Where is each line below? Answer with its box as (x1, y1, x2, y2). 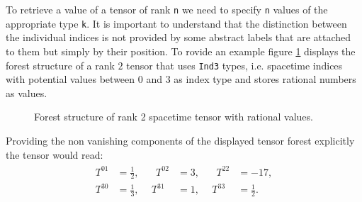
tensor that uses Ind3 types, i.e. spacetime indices (126, 57, 343, 72)
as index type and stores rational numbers (174, 72, 356, 86)
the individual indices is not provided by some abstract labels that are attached (6, 30, 351, 45)
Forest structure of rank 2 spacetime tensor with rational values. (34, 109, 313, 124)
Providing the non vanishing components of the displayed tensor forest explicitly (6, 133, 355, 147)
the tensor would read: (6, 147, 103, 162)
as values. (6, 85, 47, 100)
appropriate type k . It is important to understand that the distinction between (6, 16, 347, 30)
